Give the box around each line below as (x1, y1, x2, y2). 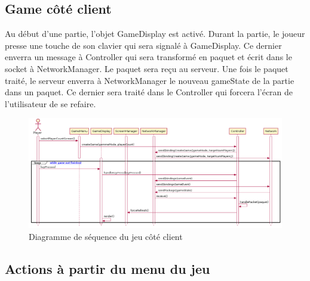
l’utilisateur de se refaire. (5, 97, 96, 110)
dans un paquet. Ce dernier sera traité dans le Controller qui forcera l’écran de (5, 86, 293, 98)
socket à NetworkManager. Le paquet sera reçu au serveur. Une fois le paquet (5, 62, 288, 74)
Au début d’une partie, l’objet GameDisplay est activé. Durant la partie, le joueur (5, 27, 305, 40)
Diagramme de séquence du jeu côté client (29, 230, 183, 243)
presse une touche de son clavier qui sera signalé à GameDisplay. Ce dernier (5, 39, 282, 51)
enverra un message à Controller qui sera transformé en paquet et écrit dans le (5, 51, 292, 63)
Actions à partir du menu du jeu (5, 260, 210, 278)
